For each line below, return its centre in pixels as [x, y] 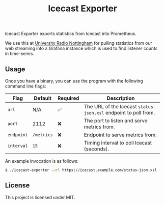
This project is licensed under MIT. [40, 197]
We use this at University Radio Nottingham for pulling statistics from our [79, 43]
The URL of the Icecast [110, 106]
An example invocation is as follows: [42, 161]
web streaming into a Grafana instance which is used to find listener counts [81, 48]
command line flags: [26, 86]
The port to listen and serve [116, 121]
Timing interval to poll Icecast [118, 143]
